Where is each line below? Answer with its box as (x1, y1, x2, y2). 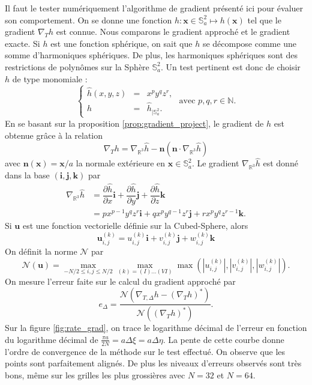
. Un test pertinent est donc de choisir (161, 60, 301, 73)
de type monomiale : (12, 72, 88, 85)
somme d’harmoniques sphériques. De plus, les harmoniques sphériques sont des (5, 49, 298, 61)
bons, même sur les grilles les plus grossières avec (5, 368, 185, 381)
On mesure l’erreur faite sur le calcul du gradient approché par (5, 274, 236, 287)
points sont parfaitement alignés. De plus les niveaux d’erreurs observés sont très (5, 357, 302, 369)
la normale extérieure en (76, 157, 166, 169)
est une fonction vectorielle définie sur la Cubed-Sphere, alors (22, 219, 248, 232)
